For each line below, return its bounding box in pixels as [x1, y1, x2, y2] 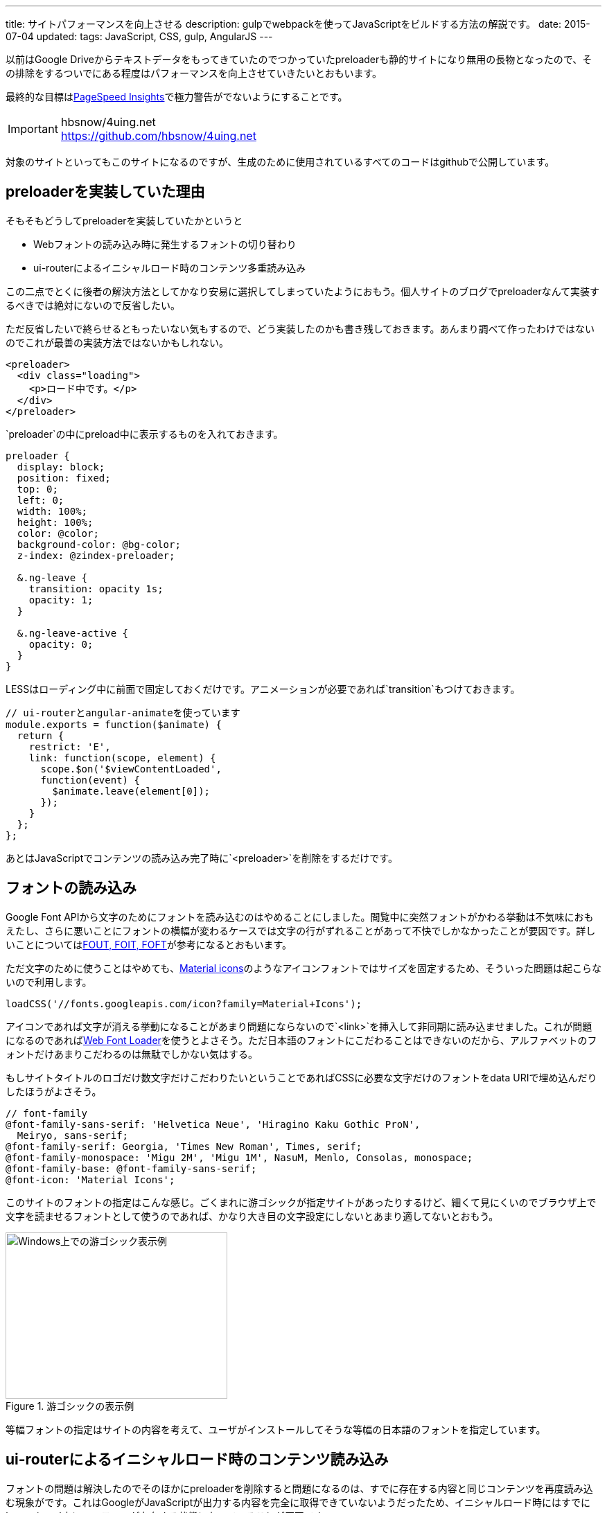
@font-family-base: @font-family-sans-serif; [6, 1162, 257, 1174]
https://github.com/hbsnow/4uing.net [60, 129, 256, 143]
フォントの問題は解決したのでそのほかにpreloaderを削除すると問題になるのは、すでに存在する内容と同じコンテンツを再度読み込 [6, 1482, 593, 1494]
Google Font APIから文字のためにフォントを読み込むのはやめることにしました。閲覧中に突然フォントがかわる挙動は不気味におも [6, 910, 594, 923]
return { [17, 729, 64, 741]
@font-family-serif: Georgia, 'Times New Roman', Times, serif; [6, 1140, 362, 1152]
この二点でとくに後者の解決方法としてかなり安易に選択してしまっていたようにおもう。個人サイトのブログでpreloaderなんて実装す [6, 285, 600, 297]
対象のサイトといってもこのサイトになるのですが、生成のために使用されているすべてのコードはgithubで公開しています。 [6, 156, 555, 168]
